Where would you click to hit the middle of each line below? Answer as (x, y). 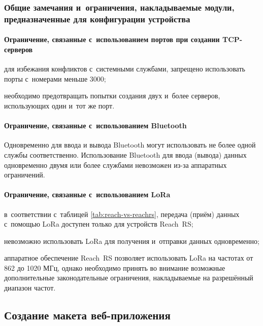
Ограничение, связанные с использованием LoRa (87, 194)
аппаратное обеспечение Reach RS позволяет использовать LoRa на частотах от (129, 258)
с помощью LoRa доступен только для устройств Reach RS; (99, 224)
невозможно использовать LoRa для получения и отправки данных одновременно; (132, 241)
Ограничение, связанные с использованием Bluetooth (95, 125)
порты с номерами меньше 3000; (55, 78)
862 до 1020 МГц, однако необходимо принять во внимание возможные (115, 267)
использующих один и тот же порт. (59, 105)
